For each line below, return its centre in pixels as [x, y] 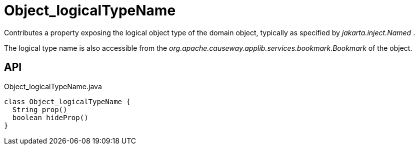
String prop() [40, 109]
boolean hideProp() [50, 117]
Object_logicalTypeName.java [53, 86]
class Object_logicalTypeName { [67, 101]
